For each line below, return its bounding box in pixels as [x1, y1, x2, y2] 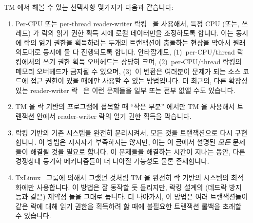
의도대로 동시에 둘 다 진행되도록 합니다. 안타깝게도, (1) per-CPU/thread [15, 47, 235, 57]
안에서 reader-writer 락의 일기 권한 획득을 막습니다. [37, 111, 192, 121]
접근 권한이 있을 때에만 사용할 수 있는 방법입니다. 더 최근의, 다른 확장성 [30, 75, 248, 86]
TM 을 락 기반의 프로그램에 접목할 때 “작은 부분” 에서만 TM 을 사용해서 [15, 101, 235, 111]
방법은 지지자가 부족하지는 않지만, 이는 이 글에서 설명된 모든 [47, 137, 231, 147]
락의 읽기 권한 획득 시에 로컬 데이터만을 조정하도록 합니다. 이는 [41, 28, 234, 38]
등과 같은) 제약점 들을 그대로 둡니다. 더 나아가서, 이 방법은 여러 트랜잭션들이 [15, 191, 248, 202]
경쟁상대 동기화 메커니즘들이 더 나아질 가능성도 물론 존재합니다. [15, 156, 209, 166]
